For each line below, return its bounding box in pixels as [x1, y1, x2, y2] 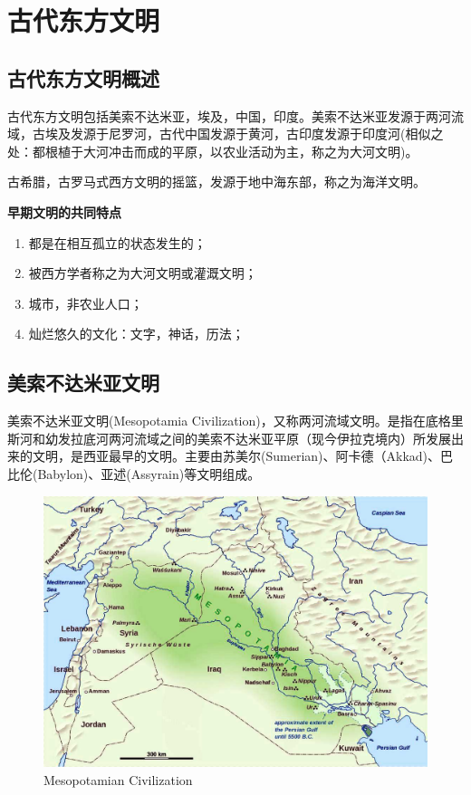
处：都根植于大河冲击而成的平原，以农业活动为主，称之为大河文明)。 [7, 141, 418, 160]
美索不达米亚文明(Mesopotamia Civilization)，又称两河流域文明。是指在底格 [7, 411, 451, 430]
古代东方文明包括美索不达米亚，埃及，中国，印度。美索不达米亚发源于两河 [7, 106, 451, 125]
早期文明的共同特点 [7, 202, 121, 221]
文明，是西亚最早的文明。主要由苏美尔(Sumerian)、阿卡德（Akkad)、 [32, 446, 441, 465]
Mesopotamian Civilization [43, 770, 193, 789]
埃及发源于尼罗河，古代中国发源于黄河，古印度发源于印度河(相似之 [44, 124, 444, 143]
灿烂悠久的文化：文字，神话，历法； [28, 324, 245, 343]
